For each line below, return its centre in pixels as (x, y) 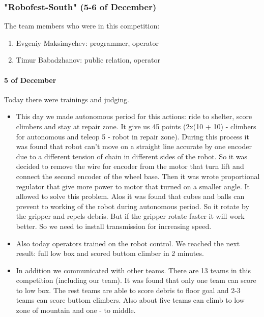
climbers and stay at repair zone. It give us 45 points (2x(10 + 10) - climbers (136, 126)
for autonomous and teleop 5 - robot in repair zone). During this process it (133, 136)
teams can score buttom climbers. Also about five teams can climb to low (130, 300)
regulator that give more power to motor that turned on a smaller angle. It (133, 186)
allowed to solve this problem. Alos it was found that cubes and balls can (130, 196)
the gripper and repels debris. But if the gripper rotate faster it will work (130, 216)
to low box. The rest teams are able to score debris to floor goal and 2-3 (128, 290)
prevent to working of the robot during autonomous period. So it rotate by (133, 206)
